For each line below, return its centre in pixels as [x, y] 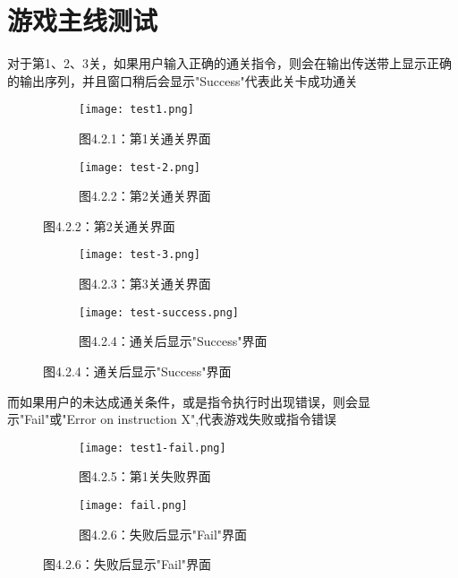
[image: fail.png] [133, 505]
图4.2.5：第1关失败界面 [145, 476]
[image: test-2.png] [140, 167]
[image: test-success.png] [159, 312]
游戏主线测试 [83, 20]
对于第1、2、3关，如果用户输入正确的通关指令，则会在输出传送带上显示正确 [229, 63]
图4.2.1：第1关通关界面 [145, 138]
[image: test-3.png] [140, 255]
